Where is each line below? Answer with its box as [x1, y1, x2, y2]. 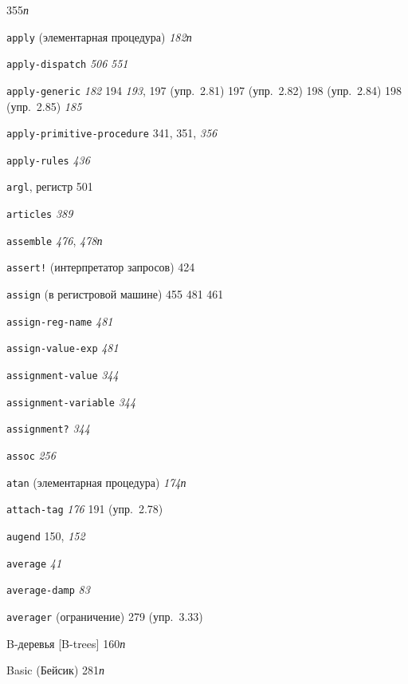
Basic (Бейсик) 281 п [6, 662, 105, 678]
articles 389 [6, 205, 73, 222]
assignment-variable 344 [6, 393, 136, 409]
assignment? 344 [6, 420, 90, 437]
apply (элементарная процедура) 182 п [6, 28, 192, 45]
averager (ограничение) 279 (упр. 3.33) [6, 607, 203, 624]
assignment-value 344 [6, 366, 119, 383]
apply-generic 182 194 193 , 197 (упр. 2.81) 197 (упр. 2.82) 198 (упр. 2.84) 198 [6, 81, 402, 98]
